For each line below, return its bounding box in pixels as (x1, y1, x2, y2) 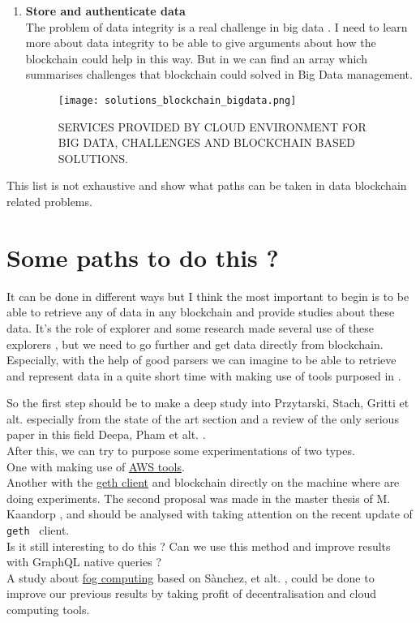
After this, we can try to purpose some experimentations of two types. (6, 442, 355, 459)
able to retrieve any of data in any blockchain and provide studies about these (6, 303, 395, 320)
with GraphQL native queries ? (6, 553, 162, 570)
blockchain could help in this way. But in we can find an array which (25, 49, 367, 67)
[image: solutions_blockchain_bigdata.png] (58, 94, 297, 106)
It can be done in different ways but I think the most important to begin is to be (6, 287, 409, 304)
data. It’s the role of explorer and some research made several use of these (6, 319, 374, 336)
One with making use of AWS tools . (6, 458, 185, 475)
